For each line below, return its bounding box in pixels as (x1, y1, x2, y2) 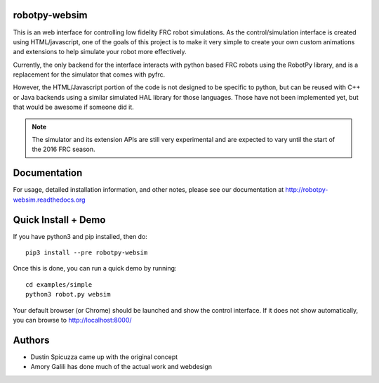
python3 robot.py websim (25, 290, 111, 299)
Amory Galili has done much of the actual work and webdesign (30, 363, 213, 371)
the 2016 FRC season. (32, 145, 95, 154)
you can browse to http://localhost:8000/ (13, 316, 133, 324)
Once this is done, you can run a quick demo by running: (13, 264, 177, 273)
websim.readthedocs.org (13, 195, 86, 204)
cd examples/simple (25, 280, 93, 288)
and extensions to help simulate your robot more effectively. (13, 48, 187, 56)
